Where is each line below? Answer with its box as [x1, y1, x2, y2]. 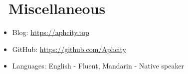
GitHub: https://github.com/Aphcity [12, 43, 126, 54]
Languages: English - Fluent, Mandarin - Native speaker [12, 60, 185, 71]
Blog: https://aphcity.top [12, 27, 89, 37]
